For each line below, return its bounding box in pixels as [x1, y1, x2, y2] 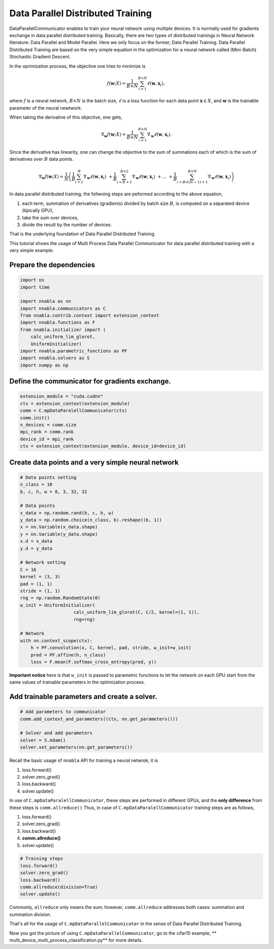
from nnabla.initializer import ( [20, 327, 106, 332]
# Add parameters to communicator [20, 709, 106, 715]
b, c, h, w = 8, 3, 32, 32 [20, 488, 87, 495]
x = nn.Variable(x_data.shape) [20, 524, 98, 530]
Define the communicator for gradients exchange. [9, 377, 171, 385]
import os [20, 277, 45, 283]
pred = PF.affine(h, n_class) [30, 652, 106, 658]
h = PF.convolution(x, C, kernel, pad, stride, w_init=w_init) [30, 645, 192, 651]
